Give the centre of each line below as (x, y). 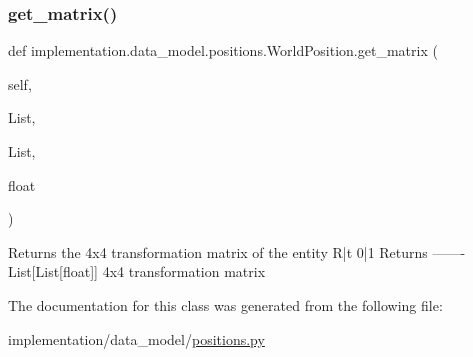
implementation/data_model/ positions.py (136, 338)
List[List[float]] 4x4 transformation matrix (137, 271)
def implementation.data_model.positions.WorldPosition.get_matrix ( (223, 50)
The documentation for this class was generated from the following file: (225, 304)
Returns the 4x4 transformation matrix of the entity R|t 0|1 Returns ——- (237, 251)
